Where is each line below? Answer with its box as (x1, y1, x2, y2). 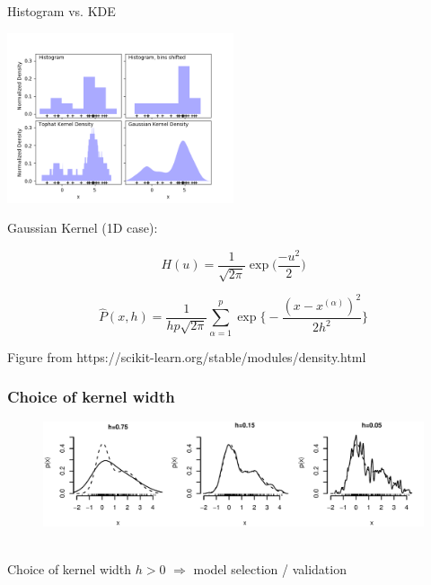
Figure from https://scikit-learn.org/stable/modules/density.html (7, 347, 366, 366)
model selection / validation (193, 559, 347, 578)
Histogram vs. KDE (7, 2, 116, 20)
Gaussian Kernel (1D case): (7, 218, 158, 237)
